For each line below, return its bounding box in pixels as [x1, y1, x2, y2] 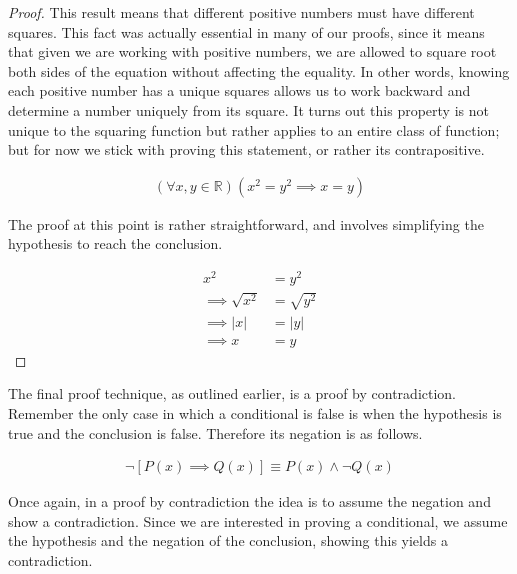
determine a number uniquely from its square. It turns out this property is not [8, 99, 489, 120]
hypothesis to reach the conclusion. [8, 233, 223, 254]
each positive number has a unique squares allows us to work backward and [8, 80, 471, 101]
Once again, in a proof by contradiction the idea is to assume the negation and [8, 491, 491, 512]
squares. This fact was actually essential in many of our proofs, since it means [8, 21, 485, 42]
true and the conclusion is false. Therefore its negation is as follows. [8, 422, 423, 443]
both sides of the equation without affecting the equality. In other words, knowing [8, 60, 510, 81]
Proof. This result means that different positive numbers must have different [8, 2, 475, 22]
